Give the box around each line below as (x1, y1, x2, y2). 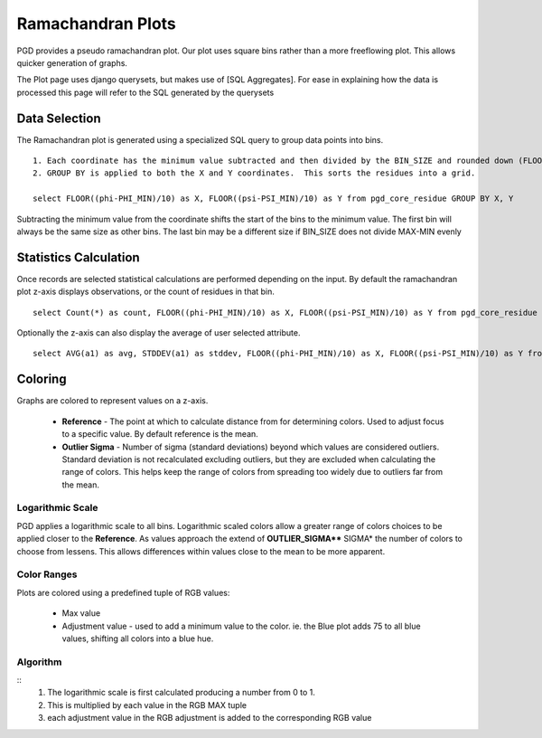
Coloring (16, 372, 67, 387)
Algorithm (16, 656, 62, 668)
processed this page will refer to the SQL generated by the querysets (16, 87, 275, 98)
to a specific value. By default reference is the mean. (61, 429, 259, 440)
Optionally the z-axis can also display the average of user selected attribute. (16, 327, 302, 338)
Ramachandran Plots (16, 14, 176, 33)
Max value (61, 608, 101, 619)
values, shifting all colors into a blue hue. (61, 633, 214, 644)
